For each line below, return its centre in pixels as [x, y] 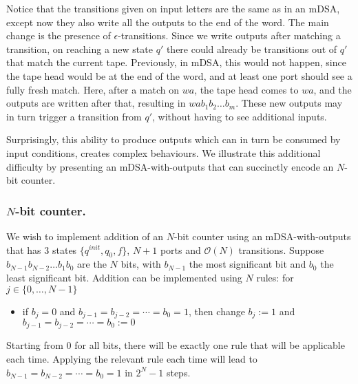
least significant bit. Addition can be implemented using [124, 277]
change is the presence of [59, 35]
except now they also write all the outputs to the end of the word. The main [168, 22]
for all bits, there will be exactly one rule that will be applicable [210, 345]
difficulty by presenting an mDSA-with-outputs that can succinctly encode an [170, 166]
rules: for [275, 277]
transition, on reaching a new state [80, 49]
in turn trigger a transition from [74, 116]
